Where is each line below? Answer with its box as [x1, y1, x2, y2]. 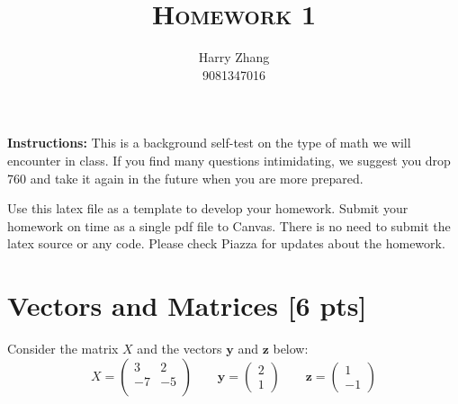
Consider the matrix [7, 339, 119, 357]
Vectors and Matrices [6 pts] [7, 287, 367, 324]
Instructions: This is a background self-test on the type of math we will [7, 133, 411, 152]
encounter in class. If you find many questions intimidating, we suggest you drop [7, 150, 451, 169]
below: [273, 339, 309, 357]
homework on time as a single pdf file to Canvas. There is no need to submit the [7, 216, 451, 235]
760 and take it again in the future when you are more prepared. [7, 168, 364, 187]
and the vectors [137, 339, 222, 357]
